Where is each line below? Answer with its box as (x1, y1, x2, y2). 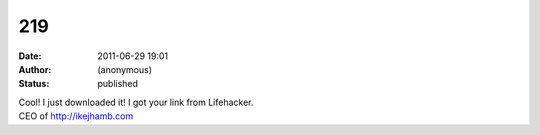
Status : (18, 78, 50, 90)
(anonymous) (97, 63, 153, 75)
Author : (18, 63, 52, 75)
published (97, 78, 139, 90)
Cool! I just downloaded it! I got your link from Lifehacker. (18, 96, 254, 108)
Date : (18, 50, 42, 62)
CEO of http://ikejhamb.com (18, 110, 134, 122)
